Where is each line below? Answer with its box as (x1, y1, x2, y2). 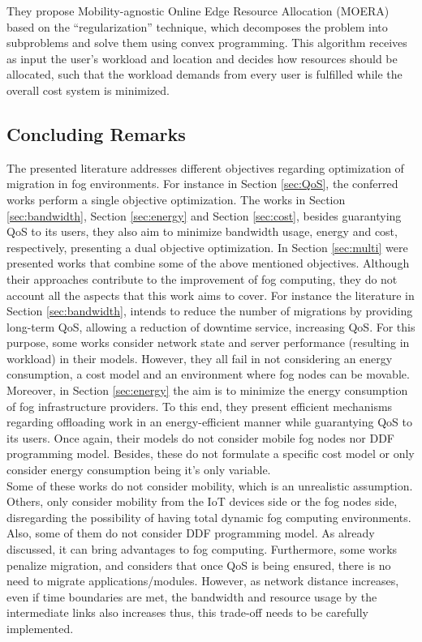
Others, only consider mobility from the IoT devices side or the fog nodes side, (6, 493, 398, 510)
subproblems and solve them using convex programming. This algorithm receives (6, 34, 407, 51)
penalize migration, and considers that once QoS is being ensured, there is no (6, 556, 391, 573)
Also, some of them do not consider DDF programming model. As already (6, 524, 375, 541)
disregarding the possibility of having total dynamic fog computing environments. (6, 508, 411, 525)
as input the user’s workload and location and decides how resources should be (6, 49, 398, 66)
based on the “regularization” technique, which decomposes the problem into (6, 18, 388, 35)
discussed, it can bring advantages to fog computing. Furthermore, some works (6, 541, 398, 558)
